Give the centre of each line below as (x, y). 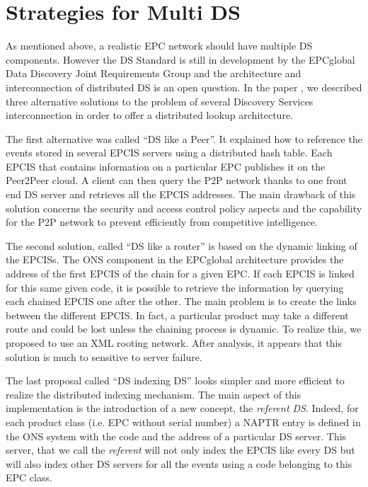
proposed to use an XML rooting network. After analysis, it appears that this (174, 343)
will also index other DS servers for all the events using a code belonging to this (179, 463)
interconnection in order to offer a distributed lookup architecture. (149, 115)
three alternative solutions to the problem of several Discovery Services (160, 101)
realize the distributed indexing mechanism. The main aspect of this (154, 394)
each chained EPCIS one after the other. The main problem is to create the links (181, 301)
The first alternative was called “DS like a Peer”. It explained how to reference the (184, 138)
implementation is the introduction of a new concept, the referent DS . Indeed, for (182, 408)
